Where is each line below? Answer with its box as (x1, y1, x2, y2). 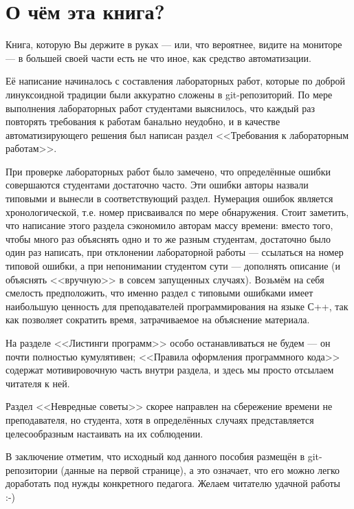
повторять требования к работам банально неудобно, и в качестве (5, 114, 280, 129)
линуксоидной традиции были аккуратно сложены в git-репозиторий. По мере (5, 87, 333, 101)
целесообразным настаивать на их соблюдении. (5, 426, 203, 440)
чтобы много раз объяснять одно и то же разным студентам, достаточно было (5, 231, 331, 246)
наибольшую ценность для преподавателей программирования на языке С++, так (5, 299, 349, 313)
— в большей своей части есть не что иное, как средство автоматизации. (5, 50, 311, 65)
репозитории (5, 462, 58, 477)
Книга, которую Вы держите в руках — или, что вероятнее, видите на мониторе (5, 37, 342, 52)
